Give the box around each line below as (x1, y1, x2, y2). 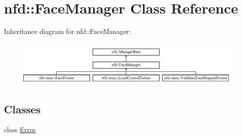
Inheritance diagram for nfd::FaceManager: (4, 26, 131, 36)
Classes (4, 101, 41, 116)
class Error (4, 124, 36, 134)
